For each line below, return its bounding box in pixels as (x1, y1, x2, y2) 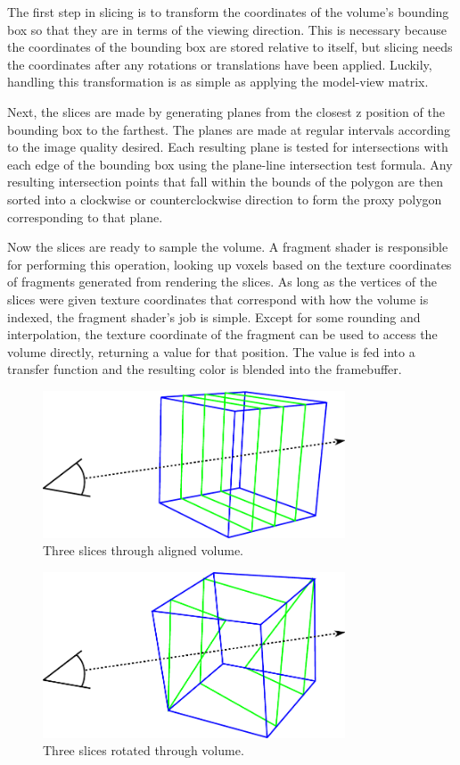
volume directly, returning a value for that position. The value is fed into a (7, 342, 415, 361)
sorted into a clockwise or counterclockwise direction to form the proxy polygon (7, 189, 442, 208)
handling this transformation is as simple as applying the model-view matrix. (7, 72, 429, 91)
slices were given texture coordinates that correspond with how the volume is (7, 289, 429, 308)
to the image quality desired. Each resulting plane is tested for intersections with (7, 137, 448, 156)
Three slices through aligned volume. (43, 541, 244, 560)
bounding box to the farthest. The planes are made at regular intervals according (7, 120, 451, 138)
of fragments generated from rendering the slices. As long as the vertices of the (7, 272, 438, 291)
